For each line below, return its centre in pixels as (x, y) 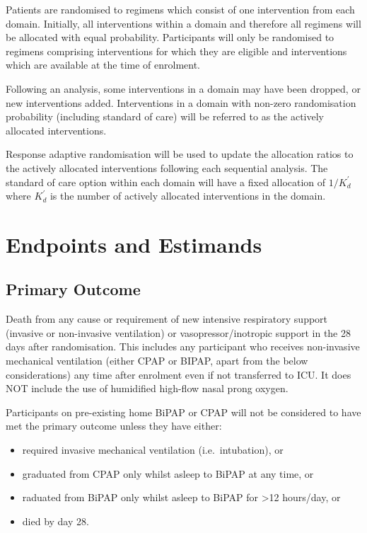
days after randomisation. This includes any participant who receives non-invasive (183, 346)
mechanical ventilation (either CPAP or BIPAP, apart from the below (157, 361)
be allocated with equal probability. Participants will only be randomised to (170, 37)
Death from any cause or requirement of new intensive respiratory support (167, 319)
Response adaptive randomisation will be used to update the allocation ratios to (180, 154)
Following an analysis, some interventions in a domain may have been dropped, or (183, 88)
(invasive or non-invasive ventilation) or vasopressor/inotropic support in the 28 (178, 332)
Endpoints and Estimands (134, 244)
